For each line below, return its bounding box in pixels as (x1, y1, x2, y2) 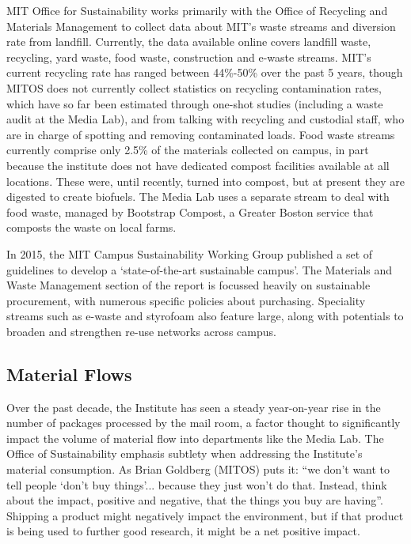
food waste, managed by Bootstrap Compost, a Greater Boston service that (6, 203, 374, 220)
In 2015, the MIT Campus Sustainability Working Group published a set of (6, 245, 373, 262)
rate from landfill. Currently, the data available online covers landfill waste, (6, 33, 371, 50)
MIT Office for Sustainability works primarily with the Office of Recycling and (6, 2, 388, 18)
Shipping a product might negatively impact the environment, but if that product (6, 507, 404, 523)
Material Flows (6, 361, 132, 386)
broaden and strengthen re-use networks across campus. (6, 323, 276, 339)
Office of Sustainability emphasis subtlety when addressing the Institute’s (6, 445, 363, 462)
